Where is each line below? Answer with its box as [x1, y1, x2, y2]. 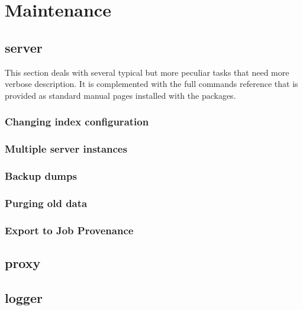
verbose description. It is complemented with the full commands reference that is [5, 77, 298, 90]
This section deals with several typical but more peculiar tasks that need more [5, 66, 289, 78]
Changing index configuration [5, 114, 149, 129]
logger [5, 288, 43, 306]
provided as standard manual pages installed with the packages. [5, 89, 236, 101]
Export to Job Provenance [5, 222, 134, 237]
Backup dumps [5, 168, 77, 183]
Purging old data [5, 195, 88, 210]
